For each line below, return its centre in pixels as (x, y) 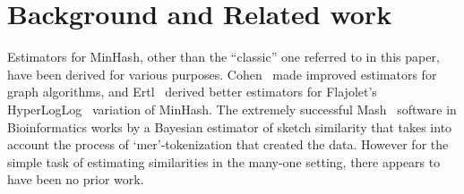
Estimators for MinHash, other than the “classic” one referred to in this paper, (223, 57)
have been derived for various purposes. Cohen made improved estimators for (222, 74)
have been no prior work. (76, 179)
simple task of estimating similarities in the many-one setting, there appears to (224, 161)
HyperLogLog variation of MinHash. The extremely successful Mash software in (232, 109)
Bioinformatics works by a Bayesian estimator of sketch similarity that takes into (230, 127)
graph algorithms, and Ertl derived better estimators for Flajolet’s (192, 92)
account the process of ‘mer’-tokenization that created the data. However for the (228, 144)
